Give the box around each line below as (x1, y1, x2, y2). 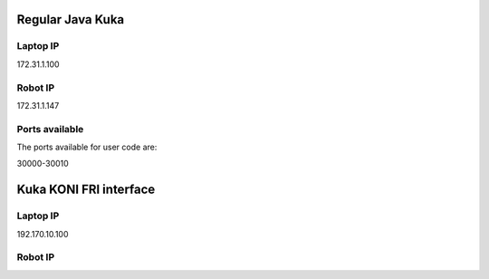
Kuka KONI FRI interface (16, 182, 156, 197)
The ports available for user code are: (16, 141, 158, 153)
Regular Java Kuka (16, 12, 125, 27)
